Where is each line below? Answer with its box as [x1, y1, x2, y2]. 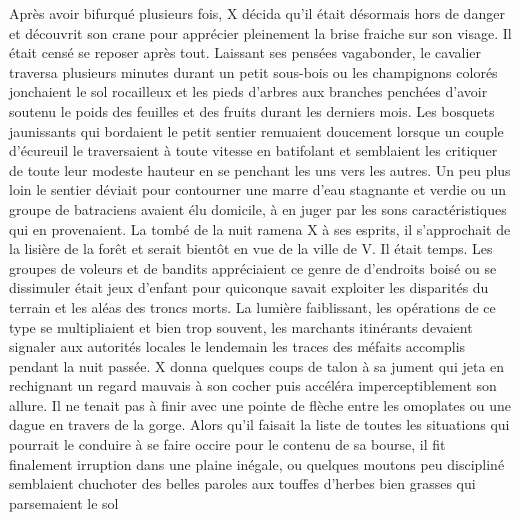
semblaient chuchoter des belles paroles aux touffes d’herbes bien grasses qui [9, 473, 476, 494]
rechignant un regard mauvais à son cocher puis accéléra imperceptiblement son [9, 375, 497, 396]
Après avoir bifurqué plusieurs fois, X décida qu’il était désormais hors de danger [9, 3, 505, 23]
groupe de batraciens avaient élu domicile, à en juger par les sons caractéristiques [9, 198, 507, 219]
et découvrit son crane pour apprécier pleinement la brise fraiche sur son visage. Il [9, 22, 512, 43]
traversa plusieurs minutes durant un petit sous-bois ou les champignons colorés [9, 61, 498, 82]
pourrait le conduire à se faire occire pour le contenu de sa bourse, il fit [9, 434, 446, 455]
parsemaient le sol [9, 492, 119, 513]
